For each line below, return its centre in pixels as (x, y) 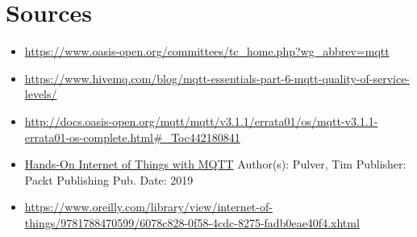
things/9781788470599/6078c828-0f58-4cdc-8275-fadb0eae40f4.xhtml (192, 222)
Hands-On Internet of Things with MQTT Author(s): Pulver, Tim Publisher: (215, 164)
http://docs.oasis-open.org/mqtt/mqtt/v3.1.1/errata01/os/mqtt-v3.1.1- (201, 121)
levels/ (41, 94)
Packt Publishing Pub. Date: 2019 (109, 179)
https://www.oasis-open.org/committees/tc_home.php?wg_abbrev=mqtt (207, 51)
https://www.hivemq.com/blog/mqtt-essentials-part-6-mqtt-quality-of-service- (217, 78)
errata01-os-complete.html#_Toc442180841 (132, 137)
